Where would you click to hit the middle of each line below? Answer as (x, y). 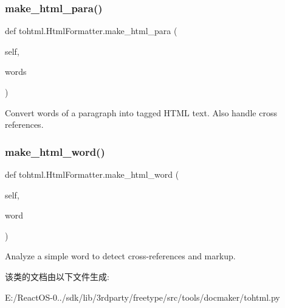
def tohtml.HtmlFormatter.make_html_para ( (91, 31)
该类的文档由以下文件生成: (57, 276)
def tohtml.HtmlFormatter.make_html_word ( (92, 174)
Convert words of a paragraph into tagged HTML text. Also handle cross (141, 112)
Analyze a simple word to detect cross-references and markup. (120, 256)
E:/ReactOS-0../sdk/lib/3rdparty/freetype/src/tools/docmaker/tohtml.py (142, 297)
